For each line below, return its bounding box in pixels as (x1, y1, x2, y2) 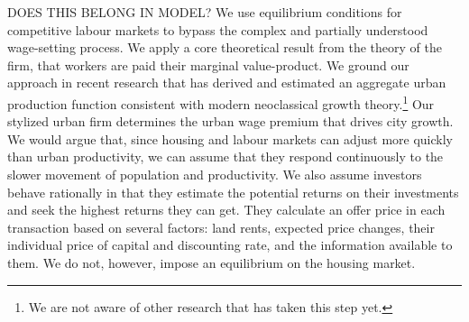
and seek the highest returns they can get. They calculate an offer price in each (7, 200, 446, 219)
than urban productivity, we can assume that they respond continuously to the (7, 147, 444, 166)
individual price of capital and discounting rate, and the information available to (7, 235, 453, 254)
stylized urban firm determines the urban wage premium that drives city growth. (7, 112, 454, 131)
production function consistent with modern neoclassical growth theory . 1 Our (7, 91, 435, 113)
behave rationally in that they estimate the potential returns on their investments (7, 182, 459, 201)
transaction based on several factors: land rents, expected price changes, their (7, 217, 435, 236)
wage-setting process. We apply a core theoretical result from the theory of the (7, 38, 442, 57)
